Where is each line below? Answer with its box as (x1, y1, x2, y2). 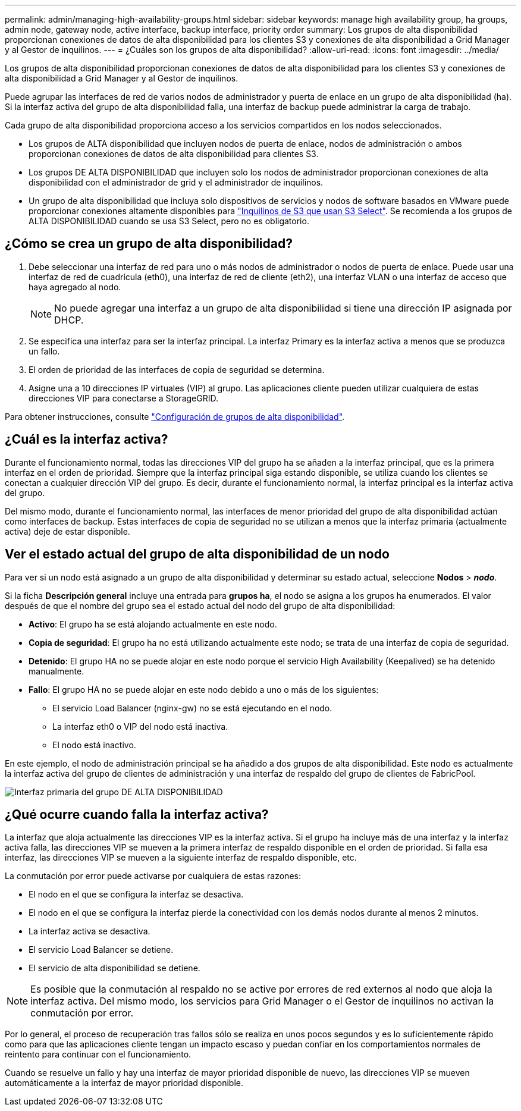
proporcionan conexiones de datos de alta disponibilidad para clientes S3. (29, 149, 319, 159)
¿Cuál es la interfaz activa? (5, 432, 168, 447)
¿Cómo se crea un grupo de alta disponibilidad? (5, 236, 293, 252)
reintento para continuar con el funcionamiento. (5, 1049, 192, 1060)
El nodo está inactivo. (52, 739, 136, 750)
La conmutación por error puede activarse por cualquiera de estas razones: (5, 871, 301, 881)
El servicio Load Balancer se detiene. (29, 944, 174, 955)
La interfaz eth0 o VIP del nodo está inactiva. (52, 721, 228, 732)
